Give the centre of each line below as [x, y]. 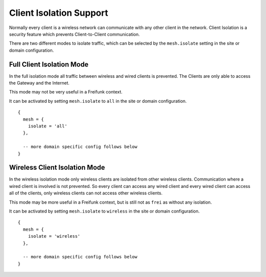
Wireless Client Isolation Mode [57, 168]
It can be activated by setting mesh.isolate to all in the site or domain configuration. [98, 101]
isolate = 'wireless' [54, 236]
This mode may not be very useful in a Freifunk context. [66, 92]
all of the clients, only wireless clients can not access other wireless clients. [86, 193]
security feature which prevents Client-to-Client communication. [74, 34]
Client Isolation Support [59, 13]
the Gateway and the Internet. [39, 83]
